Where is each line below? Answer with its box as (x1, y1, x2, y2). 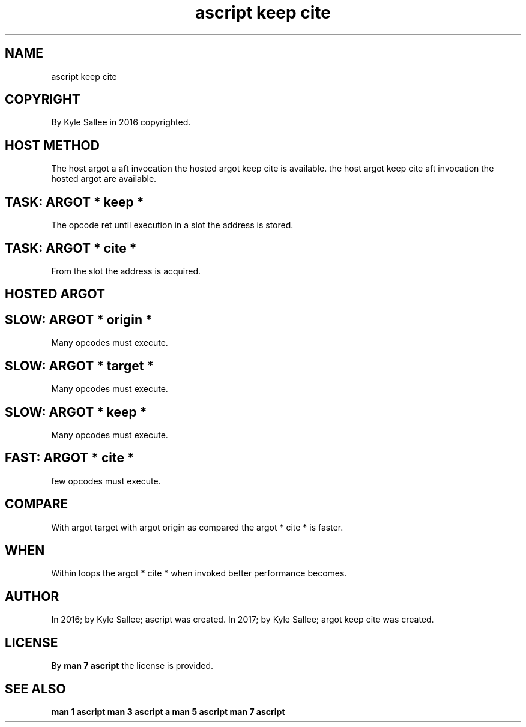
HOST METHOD (5, 137, 100, 153)
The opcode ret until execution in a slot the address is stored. (51, 220, 294, 231)
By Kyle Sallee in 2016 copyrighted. (51, 117, 191, 128)
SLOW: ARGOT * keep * (5, 404, 147, 420)
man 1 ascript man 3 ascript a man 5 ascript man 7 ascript (51, 706, 285, 717)
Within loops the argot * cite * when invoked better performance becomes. (51, 568, 347, 579)
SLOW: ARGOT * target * (5, 358, 154, 373)
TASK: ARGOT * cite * (5, 240, 137, 256)
